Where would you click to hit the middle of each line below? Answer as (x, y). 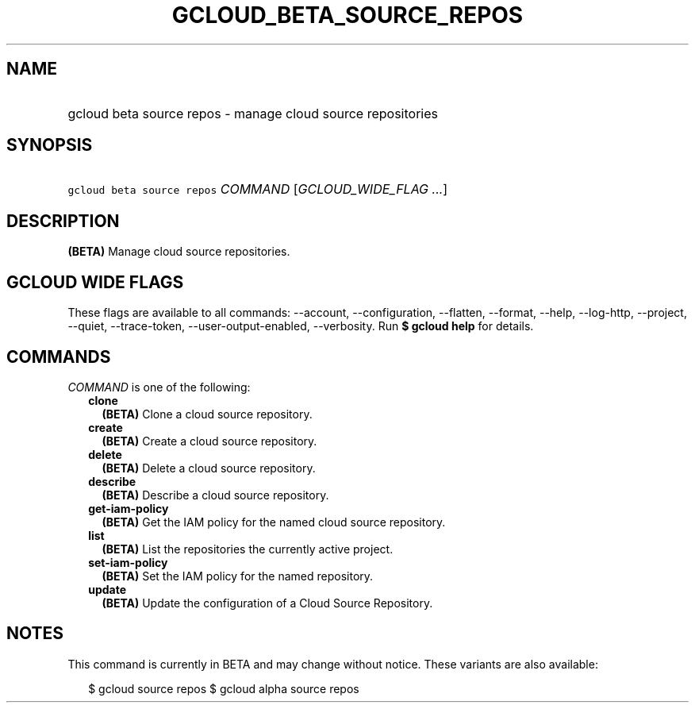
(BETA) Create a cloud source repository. (209, 441)
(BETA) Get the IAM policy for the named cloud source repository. (274, 522)
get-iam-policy (129, 508)
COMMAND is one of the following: (159, 387)
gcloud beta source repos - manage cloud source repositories (253, 113)
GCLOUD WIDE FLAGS (95, 282)
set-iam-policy (128, 562)
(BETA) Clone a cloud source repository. (207, 414)
